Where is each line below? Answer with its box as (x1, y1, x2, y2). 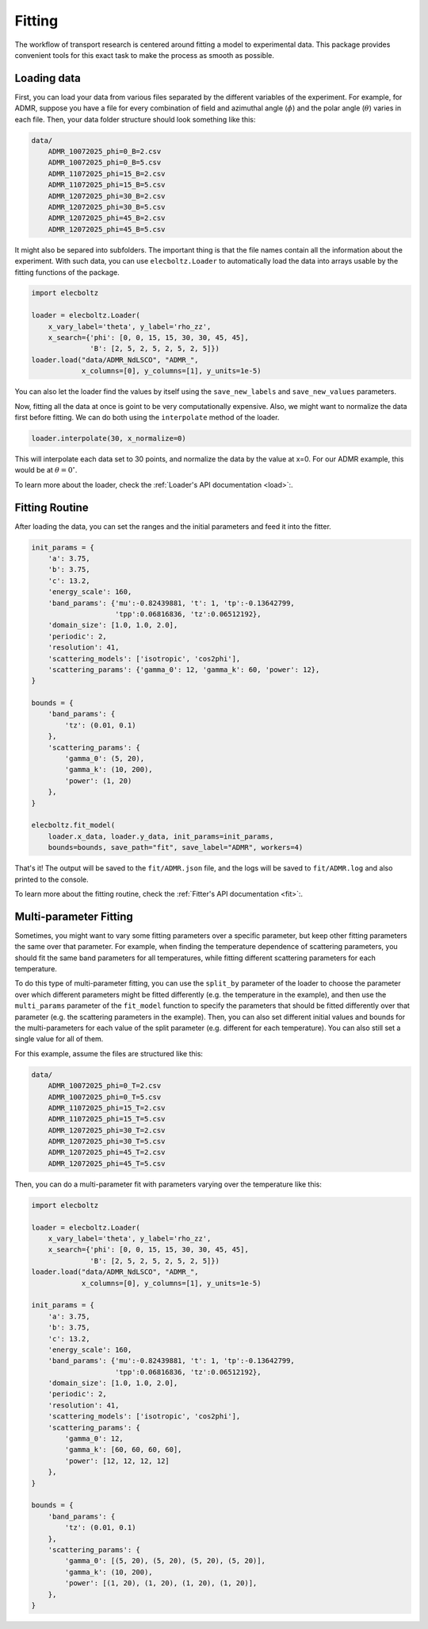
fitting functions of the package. (14, 267, 120, 277)
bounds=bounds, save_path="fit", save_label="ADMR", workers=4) (48, 843, 304, 852)
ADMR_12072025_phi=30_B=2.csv (48, 191, 166, 200)
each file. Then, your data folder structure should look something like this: (14, 114, 256, 124)
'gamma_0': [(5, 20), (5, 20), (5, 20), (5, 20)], (64, 1557, 266, 1565)
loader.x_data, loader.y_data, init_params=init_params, (48, 832, 274, 841)
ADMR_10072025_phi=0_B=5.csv (48, 158, 162, 167)
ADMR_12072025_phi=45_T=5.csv (48, 1159, 166, 1168)
